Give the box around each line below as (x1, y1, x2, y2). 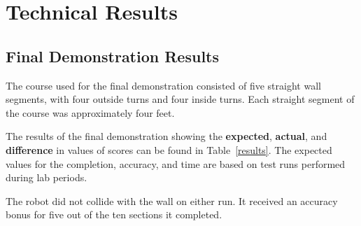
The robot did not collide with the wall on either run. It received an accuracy (6, 193, 338, 208)
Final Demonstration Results (6, 45, 220, 66)
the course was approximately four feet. (6, 105, 175, 120)
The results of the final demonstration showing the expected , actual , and (6, 129, 327, 143)
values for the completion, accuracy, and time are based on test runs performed (6, 156, 346, 171)
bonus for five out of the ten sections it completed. (6, 207, 222, 222)
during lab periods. (6, 170, 87, 185)
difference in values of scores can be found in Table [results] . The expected (6, 142, 332, 157)
